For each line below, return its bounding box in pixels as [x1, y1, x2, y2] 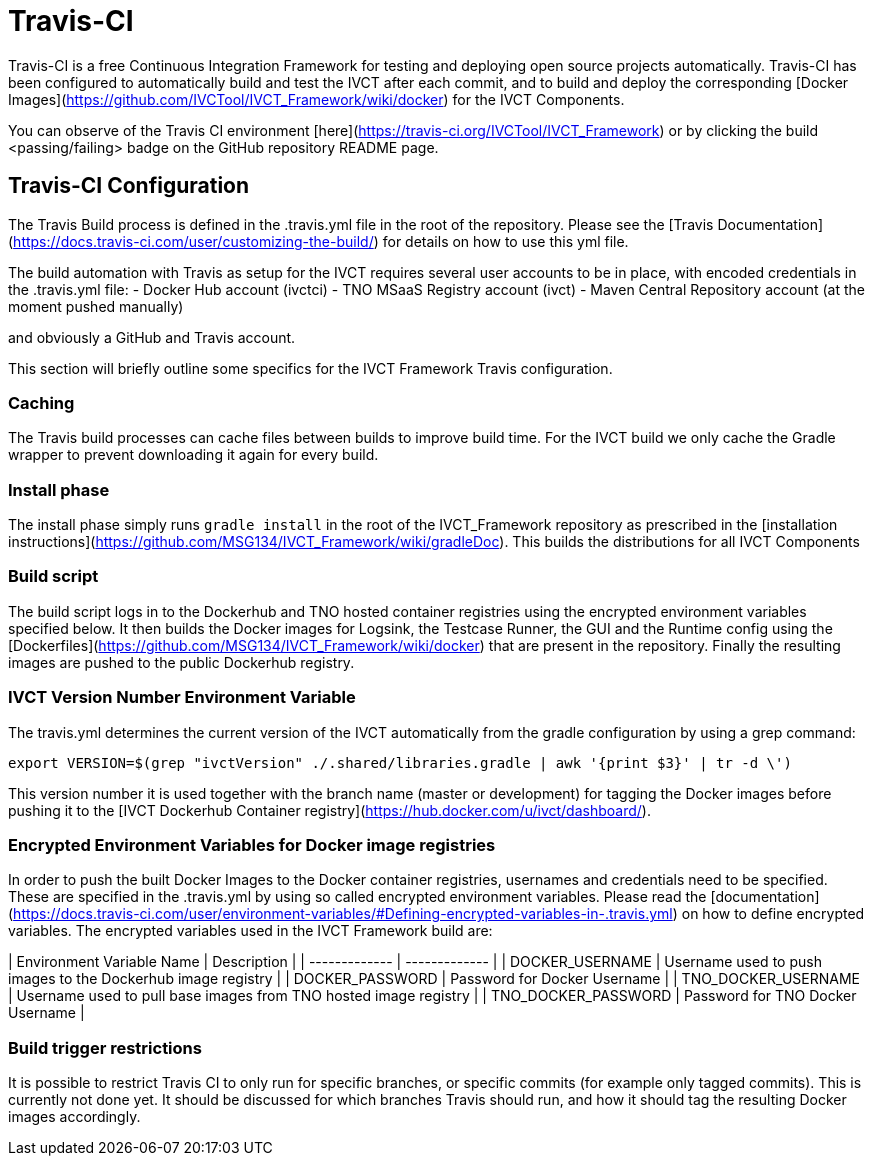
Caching [8, 392, 75, 413]
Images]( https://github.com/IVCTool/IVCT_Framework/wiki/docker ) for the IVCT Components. [8, 90, 625, 108]
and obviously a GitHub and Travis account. [8, 328, 296, 346]
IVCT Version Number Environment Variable [8, 687, 356, 708]
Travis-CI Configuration [8, 173, 250, 199]
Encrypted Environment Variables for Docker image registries [8, 834, 496, 855]
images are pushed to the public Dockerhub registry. [8, 653, 355, 671]
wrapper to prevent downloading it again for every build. [8, 446, 379, 464]
